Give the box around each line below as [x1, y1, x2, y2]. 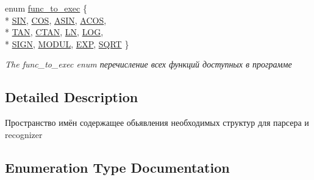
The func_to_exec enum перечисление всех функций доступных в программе [5, 58, 292, 71]
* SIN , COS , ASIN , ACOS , [5, 13, 107, 26]
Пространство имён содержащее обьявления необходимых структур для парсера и [5, 116, 309, 129]
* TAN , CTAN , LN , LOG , [5, 26, 104, 38]
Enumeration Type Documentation [5, 157, 230, 176]
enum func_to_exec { [5, 2, 87, 14]
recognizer [5, 128, 43, 140]
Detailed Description [5, 88, 138, 106]
